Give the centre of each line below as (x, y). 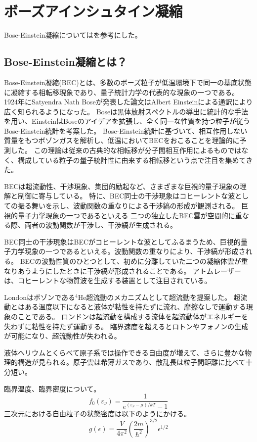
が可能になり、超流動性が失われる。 (63, 336)
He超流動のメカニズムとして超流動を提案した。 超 (159, 297)
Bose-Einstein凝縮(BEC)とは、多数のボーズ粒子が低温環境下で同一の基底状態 (128, 82)
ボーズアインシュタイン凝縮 (93, 11)
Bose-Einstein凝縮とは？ (65, 62)
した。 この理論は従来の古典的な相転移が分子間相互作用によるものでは (126, 150)
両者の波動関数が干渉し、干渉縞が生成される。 (101, 225)
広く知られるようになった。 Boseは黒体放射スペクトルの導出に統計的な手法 (126, 111)
